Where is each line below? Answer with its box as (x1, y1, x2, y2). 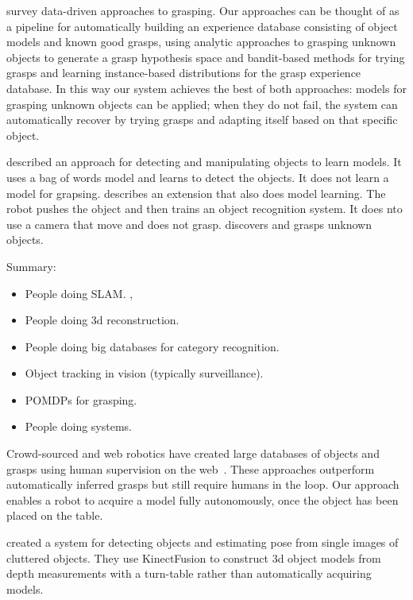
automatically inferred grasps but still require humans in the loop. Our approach (6, 476, 399, 493)
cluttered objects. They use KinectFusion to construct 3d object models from (6, 549, 381, 566)
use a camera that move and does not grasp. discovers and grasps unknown (6, 215, 372, 232)
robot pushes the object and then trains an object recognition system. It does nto (6, 200, 403, 217)
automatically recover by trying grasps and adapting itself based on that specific (6, 111, 398, 128)
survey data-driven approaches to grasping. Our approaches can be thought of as (6, 2, 399, 18)
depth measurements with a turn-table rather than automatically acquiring (6, 565, 372, 582)
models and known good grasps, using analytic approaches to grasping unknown (6, 33, 396, 50)
